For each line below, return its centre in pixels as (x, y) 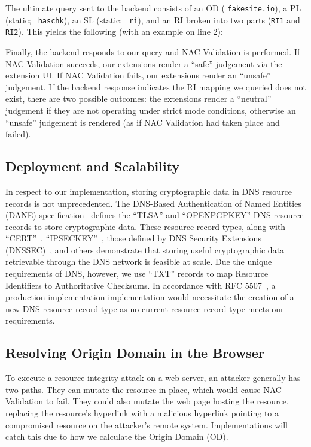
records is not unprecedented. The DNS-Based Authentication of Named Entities (153, 203)
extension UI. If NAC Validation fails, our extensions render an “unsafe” (138, 75)
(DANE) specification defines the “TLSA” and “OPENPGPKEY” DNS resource (155, 215)
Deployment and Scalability (93, 166)
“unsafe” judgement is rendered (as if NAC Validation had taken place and (143, 122)
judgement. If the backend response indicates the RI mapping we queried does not (156, 87)
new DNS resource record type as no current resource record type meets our (145, 308)
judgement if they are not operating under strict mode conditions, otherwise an (151, 110)
